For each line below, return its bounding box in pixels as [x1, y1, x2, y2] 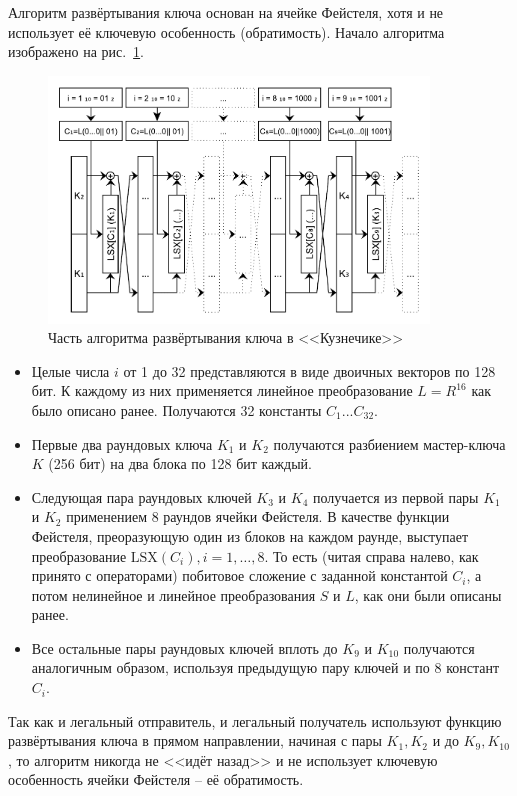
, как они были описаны [354, 584, 502, 605]
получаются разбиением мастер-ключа [273, 433, 506, 454]
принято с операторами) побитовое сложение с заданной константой [31, 565, 448, 586]
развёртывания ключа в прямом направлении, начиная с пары [8, 730, 382, 751]
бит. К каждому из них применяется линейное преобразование [31, 380, 413, 401]
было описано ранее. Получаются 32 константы [31, 399, 322, 420]
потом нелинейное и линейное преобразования [31, 584, 316, 605]
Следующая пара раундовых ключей [31, 486, 252, 507]
